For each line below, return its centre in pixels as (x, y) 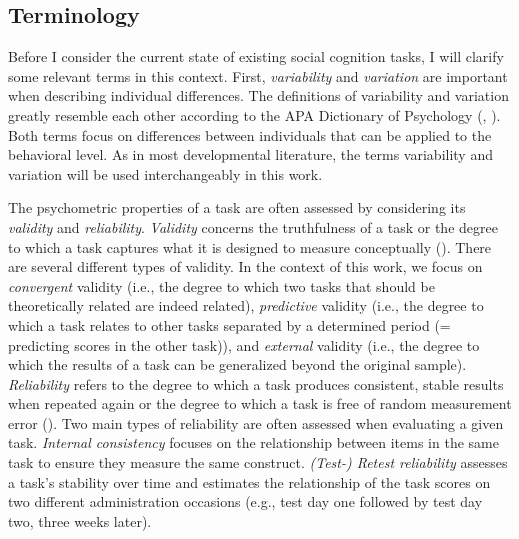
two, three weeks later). (80, 520)
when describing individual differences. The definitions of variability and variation (258, 95)
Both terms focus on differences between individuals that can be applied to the (250, 134)
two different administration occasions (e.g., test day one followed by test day (245, 501)
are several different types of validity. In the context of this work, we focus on (245, 266)
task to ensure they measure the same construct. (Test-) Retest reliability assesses (258, 462)
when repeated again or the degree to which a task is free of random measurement (260, 403)
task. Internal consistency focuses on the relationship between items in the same (253, 442)
